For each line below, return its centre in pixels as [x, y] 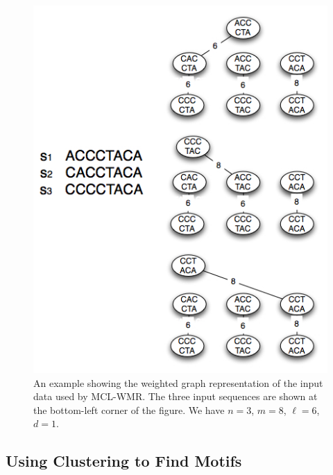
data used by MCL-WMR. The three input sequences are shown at [176, 396]
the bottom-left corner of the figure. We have [129, 409]
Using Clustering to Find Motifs [124, 461]
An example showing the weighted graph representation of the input [178, 382]
